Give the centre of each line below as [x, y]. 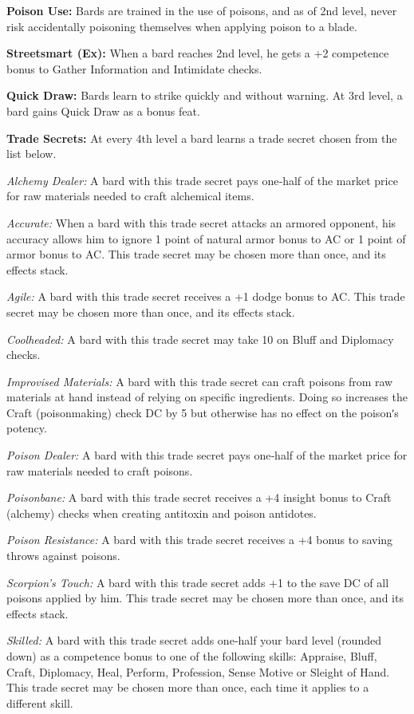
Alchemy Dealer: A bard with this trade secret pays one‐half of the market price [202, 180]
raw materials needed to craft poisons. [100, 470]
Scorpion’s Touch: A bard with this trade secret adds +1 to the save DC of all [198, 582]
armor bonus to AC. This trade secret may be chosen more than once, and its [196, 254]
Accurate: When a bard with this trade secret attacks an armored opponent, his [201, 222]
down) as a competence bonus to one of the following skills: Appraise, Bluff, [192, 656]
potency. [27, 428]
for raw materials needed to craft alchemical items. [130, 196]
